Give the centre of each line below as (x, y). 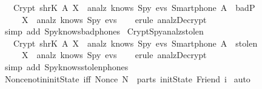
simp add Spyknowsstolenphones (66, 66)
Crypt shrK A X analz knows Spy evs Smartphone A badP (134, 7)
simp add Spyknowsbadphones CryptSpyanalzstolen (104, 31)
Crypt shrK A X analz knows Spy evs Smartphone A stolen (135, 43)
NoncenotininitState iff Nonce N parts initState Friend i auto (127, 78)
